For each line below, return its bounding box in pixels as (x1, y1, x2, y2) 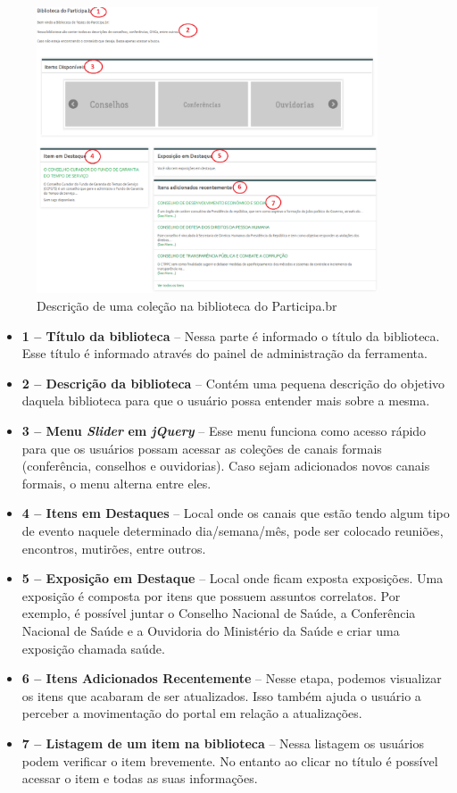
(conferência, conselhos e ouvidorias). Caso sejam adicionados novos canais (21, 456, 430, 475)
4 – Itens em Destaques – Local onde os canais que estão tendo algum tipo (21, 504, 450, 522)
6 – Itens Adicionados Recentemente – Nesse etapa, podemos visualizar (21, 669, 442, 688)
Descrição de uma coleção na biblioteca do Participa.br (37, 296, 337, 315)
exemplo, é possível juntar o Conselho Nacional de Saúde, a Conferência (21, 604, 416, 622)
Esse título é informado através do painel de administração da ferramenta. (21, 344, 428, 363)
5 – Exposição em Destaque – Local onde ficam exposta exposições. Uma (21, 569, 444, 588)
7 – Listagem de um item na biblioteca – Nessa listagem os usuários (21, 733, 424, 752)
